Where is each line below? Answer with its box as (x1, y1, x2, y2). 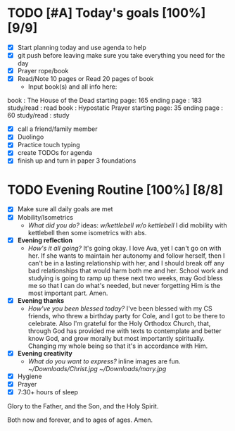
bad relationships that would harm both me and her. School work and (27, 266, 229, 275)
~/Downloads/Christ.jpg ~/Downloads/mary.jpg (27, 364, 167, 373)
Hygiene (17, 372, 42, 380)
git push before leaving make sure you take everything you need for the (17, 51, 225, 59)
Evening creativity (17, 349, 72, 357)
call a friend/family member (17, 125, 98, 133)
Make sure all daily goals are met (17, 205, 113, 213)
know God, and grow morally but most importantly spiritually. (27, 334, 205, 342)
